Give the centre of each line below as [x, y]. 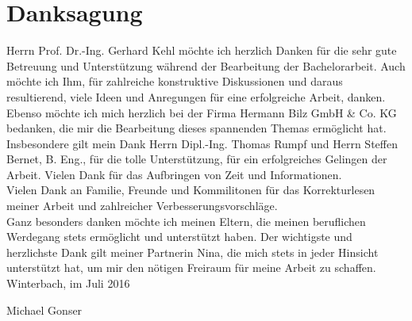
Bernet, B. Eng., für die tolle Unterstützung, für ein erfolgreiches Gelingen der [197, 159]
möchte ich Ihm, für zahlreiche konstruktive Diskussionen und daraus [175, 81]
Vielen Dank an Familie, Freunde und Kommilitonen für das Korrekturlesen [191, 190]
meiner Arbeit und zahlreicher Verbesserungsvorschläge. [142, 206]
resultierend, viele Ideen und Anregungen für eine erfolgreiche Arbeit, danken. [196, 96]
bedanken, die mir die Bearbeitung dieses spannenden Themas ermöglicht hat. [196, 128]
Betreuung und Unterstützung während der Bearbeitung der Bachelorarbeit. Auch [206, 65]
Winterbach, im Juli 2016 [68, 283]
